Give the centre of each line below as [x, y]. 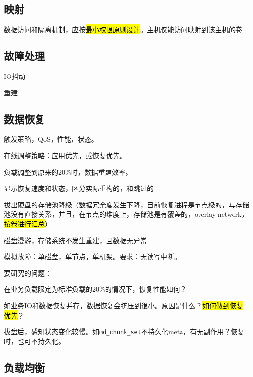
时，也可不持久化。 [35, 341]
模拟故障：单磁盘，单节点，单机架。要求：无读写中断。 [92, 256]
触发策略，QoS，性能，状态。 [51, 139]
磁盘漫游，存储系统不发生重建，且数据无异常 [75, 240]
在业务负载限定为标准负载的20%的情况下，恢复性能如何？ [95, 289]
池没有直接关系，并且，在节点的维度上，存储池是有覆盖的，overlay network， [126, 214]
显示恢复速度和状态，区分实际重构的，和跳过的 [79, 188]
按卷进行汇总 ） [28, 223]
